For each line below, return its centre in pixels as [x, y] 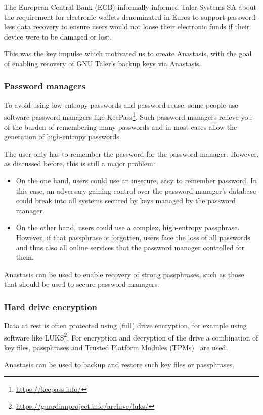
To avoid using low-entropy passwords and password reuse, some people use [121, 105]
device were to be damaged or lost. [58, 36]
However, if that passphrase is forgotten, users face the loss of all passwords [133, 237]
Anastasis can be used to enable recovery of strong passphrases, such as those [124, 274]
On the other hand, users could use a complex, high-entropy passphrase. [128, 227]
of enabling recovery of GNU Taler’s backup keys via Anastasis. [103, 63]
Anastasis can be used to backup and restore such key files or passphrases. [119, 364]
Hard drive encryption [51, 306]
